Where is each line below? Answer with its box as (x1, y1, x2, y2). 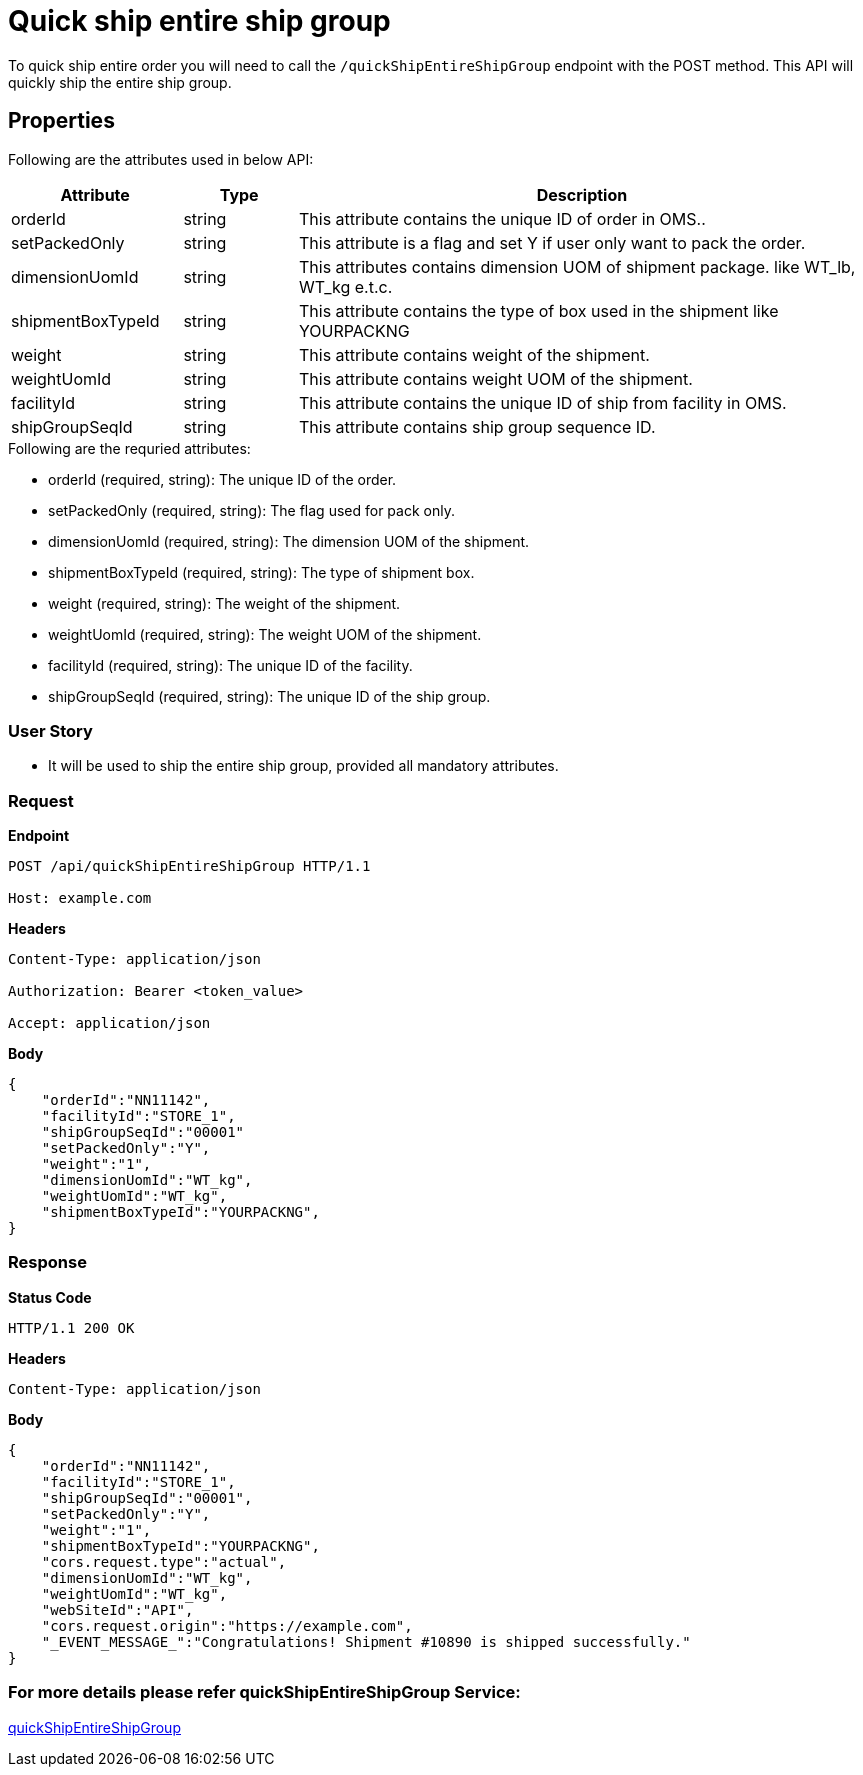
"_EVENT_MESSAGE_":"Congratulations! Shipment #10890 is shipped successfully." (41, 1633, 691, 1650)
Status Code (8, 1288, 92, 1306)
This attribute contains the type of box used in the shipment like (298, 300, 779, 321)
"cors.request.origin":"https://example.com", (41, 1617, 413, 1634)
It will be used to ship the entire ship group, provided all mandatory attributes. (48, 757, 559, 775)
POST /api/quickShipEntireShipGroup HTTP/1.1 (8, 858, 371, 875)
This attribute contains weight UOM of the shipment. (298, 368, 693, 389)
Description (536, 184, 628, 205)
